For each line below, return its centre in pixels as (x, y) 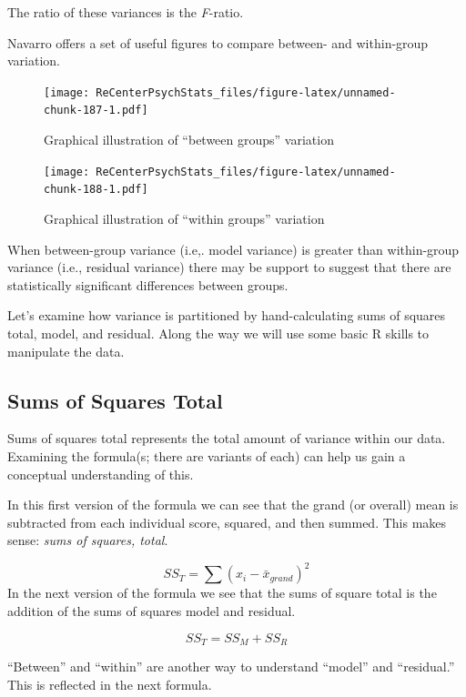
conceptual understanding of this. (101, 474)
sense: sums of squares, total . (88, 540)
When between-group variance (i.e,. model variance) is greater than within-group (233, 249)
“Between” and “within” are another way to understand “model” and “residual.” (231, 667)
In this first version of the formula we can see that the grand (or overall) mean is (233, 505)
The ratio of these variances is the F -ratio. (126, 12)
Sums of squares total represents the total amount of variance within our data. (227, 438)
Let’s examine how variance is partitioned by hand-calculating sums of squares (227, 315)
